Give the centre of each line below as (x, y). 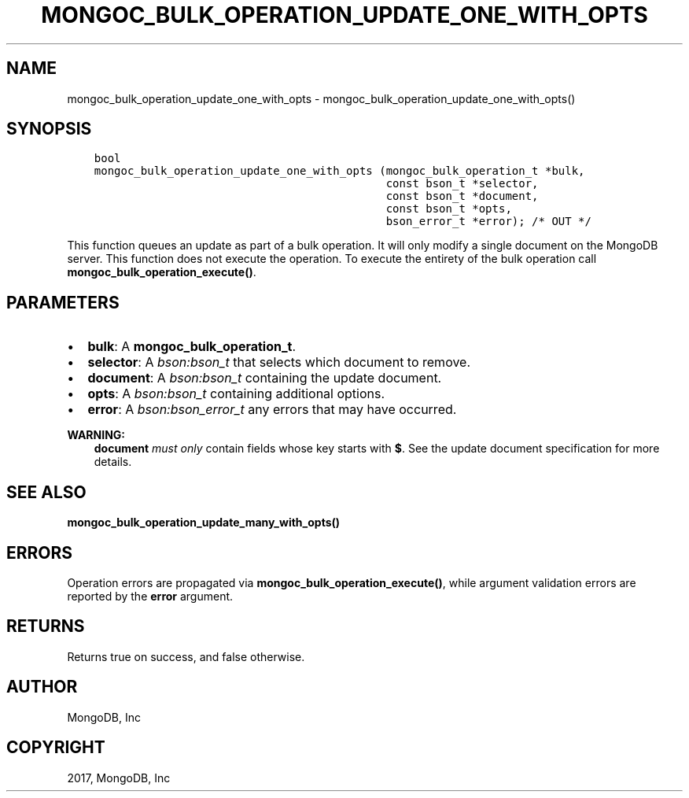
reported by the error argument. (150, 596)
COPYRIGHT (56, 748)
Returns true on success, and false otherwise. (186, 656)
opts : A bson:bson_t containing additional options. (236, 394)
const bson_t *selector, (462, 184)
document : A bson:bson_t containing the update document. (265, 378)
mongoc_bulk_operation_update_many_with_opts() (204, 523)
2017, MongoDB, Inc (119, 778)
